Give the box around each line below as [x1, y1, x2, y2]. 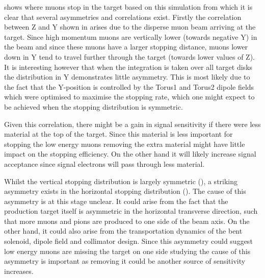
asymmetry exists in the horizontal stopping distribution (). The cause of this [4, 186, 246, 196]
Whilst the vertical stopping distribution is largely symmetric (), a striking [4, 175, 238, 186]
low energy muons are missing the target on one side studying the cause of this [4, 245, 251, 256]
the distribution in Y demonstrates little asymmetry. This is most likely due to [4, 71, 250, 82]
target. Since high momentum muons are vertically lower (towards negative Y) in [4, 31, 257, 42]
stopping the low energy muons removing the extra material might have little [4, 138, 245, 149]
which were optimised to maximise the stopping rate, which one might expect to [4, 91, 255, 102]
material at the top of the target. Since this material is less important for [4, 129, 233, 139]
